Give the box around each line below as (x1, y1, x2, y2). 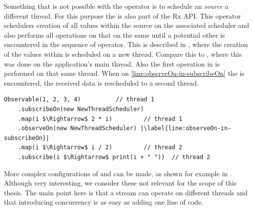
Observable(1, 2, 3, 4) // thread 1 (4, 96, 154, 103)
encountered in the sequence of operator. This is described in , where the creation (4, 39, 248, 49)
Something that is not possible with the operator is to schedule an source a (4, 1, 229, 11)
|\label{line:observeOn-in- (140, 125, 232, 132)
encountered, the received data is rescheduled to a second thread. (4, 77, 199, 88)
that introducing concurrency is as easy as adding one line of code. (4, 197, 203, 207)
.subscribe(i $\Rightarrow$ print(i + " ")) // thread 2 (18, 153, 211, 161)
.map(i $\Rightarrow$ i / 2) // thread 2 (18, 144, 183, 151)
